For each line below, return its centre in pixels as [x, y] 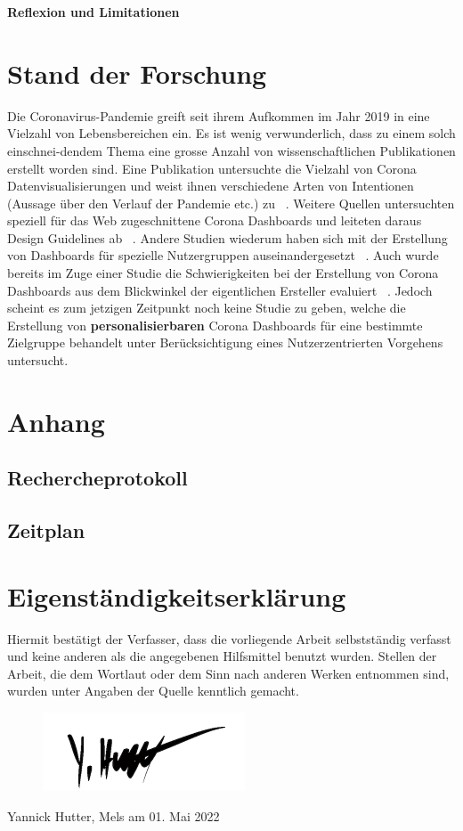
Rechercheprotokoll [97, 478]
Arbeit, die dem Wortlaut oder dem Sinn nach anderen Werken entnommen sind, [228, 673]
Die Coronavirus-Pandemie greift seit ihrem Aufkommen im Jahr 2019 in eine [219, 115]
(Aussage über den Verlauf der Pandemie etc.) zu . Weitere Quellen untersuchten [231, 203]
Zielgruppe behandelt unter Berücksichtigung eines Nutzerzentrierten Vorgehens [225, 342]
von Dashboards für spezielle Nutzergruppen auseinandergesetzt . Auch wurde [223, 255]
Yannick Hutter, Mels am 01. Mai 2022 [114, 815]
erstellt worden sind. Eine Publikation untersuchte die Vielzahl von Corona [212, 168]
